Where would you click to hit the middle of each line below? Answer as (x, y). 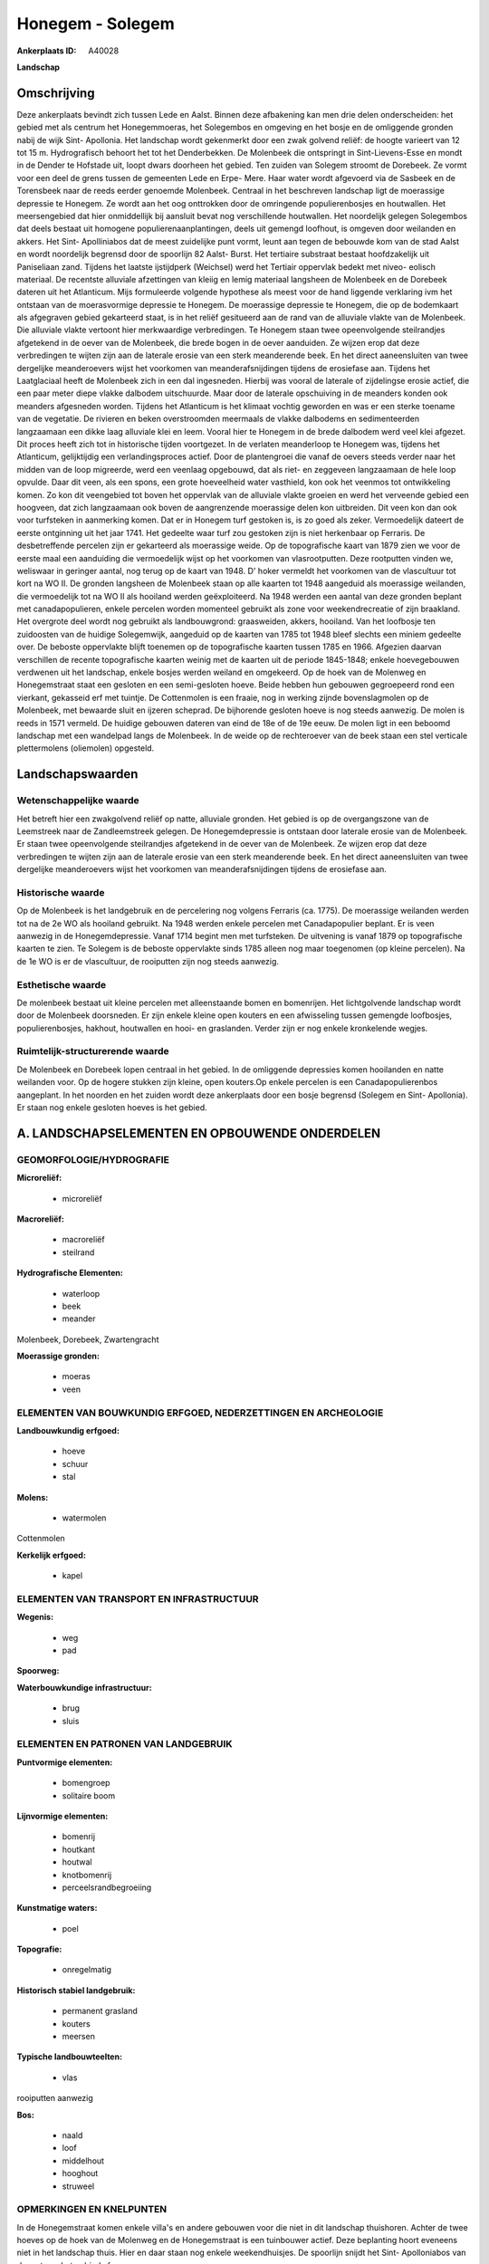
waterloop (81, 1293)
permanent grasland (100, 2011)
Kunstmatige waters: (57, 1908)
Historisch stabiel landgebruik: (76, 1990)
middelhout (83, 2161)
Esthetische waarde (62, 984)
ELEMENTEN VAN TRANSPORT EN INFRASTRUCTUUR (138, 1598)
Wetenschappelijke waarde (78, 801)
